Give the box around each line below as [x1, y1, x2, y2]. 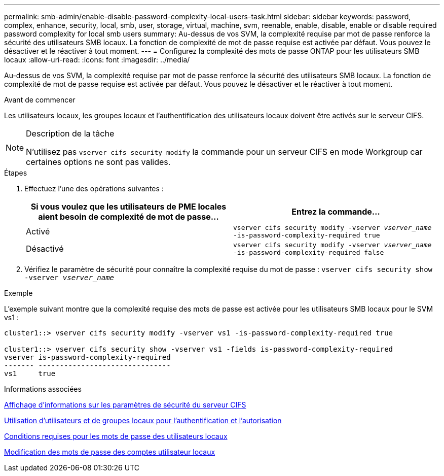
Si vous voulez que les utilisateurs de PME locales [30, 201, 227, 212]
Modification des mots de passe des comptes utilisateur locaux [4, 448, 215, 456]
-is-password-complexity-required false [233, 249, 384, 256]
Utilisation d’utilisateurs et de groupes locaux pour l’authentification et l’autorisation [4, 416, 282, 425]
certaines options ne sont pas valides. [26, 157, 171, 167]
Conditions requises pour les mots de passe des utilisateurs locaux [4, 432, 228, 440]
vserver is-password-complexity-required [4, 353, 171, 361]
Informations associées [4, 385, 82, 393]
